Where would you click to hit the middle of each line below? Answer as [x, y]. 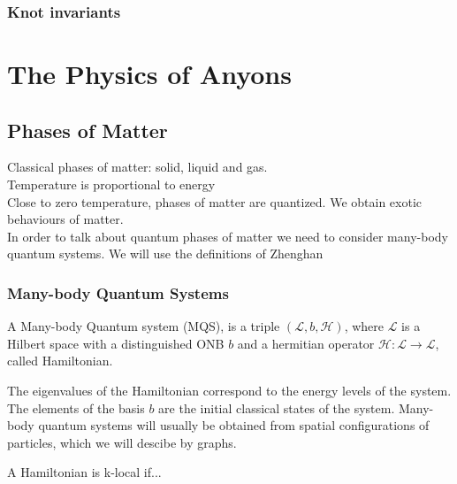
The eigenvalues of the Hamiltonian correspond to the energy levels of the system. [229, 390]
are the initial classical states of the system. [277, 407]
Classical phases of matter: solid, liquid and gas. [137, 167]
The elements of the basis [76, 407]
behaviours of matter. [65, 219]
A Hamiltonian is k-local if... [84, 472]
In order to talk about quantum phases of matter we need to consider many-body [228, 236]
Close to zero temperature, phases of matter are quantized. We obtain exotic [214, 201]
